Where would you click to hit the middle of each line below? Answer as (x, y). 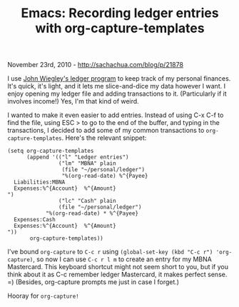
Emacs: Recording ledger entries (120, 13)
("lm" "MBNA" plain (87, 163)
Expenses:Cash (35, 220)
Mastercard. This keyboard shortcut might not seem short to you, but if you (118, 267)
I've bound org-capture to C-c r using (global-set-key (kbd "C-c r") (110, 252)
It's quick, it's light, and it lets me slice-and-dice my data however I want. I (117, 86)
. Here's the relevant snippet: (104, 138)
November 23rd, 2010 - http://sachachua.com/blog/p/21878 (96, 65)
